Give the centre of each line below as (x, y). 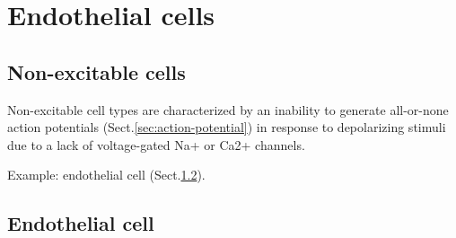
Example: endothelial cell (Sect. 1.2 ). (106, 175)
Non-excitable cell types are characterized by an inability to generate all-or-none (228, 109)
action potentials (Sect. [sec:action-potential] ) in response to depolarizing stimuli (227, 127)
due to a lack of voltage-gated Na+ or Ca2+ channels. (156, 144)
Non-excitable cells (96, 71)
